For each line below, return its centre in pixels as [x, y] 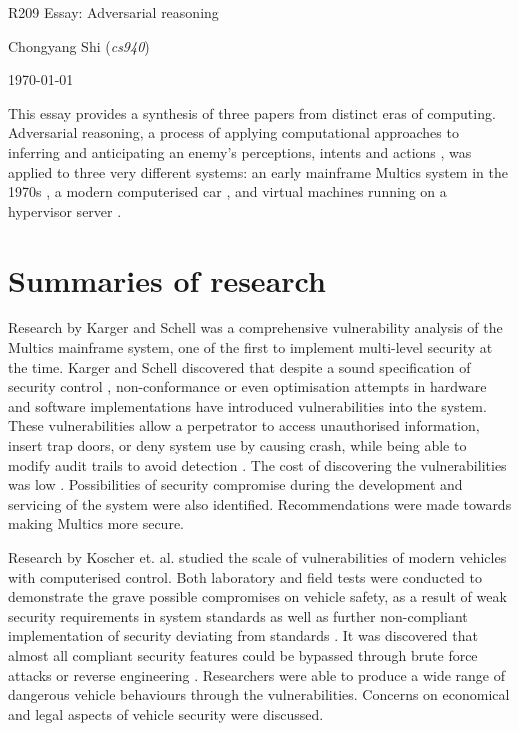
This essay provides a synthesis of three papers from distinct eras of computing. [252, 112]
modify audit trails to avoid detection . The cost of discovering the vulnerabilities [257, 464]
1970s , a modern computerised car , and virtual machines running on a [227, 191]
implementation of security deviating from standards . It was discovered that [243, 635]
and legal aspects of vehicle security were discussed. [166, 713]
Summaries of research [167, 279]
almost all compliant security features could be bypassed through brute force [243, 654]
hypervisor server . [65, 210]
